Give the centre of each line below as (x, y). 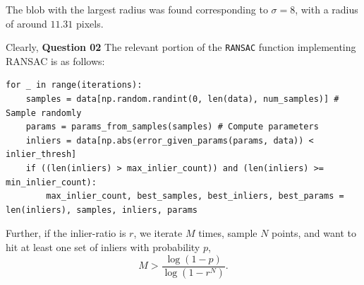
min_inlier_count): (51, 182)
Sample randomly (44, 113)
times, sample (228, 233)
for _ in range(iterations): (74, 85)
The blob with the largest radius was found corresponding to (137, 9)
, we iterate (158, 233)
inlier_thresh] (41, 155)
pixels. (90, 23)
